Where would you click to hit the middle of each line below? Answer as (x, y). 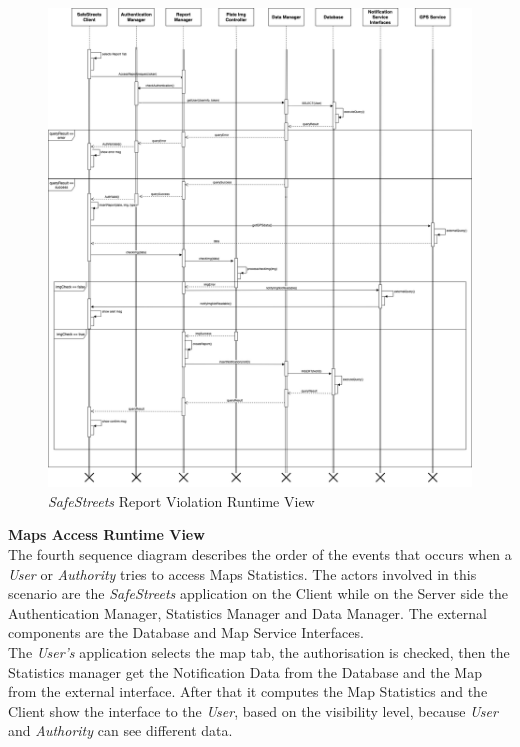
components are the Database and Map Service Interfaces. (186, 632)
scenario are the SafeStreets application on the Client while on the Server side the (258, 593)
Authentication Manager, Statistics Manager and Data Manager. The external (247, 612)
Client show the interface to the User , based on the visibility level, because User (253, 710)
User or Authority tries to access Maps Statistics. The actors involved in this (242, 573)
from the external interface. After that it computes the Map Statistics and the (248, 691)
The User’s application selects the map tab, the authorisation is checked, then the (259, 651)
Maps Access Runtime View (106, 534)
